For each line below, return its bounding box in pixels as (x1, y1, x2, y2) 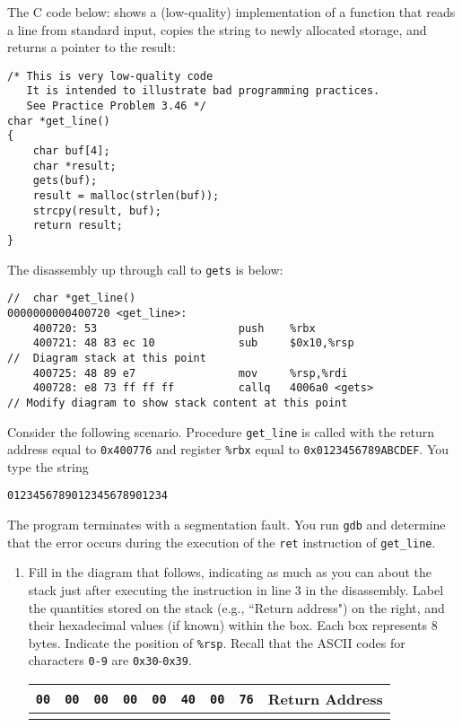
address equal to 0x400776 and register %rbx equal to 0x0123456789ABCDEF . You (7, 440, 449, 459)
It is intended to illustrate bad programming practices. (26, 84, 380, 98)
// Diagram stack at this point (7, 351, 206, 364)
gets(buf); (32, 174, 98, 188)
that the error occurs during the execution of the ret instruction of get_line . (7, 532, 436, 551)
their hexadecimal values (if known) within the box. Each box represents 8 (28, 616, 438, 635)
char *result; (32, 159, 117, 172)
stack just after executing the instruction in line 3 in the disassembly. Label (28, 581, 444, 600)
